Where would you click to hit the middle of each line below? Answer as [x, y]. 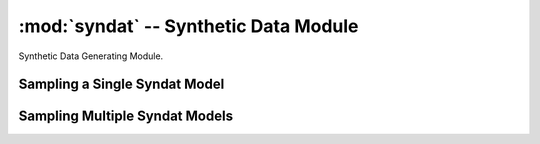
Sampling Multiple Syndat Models [126, 116]
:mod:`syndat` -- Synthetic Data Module [188, 26]
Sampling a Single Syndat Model [121, 84]
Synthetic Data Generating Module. [91, 56]
